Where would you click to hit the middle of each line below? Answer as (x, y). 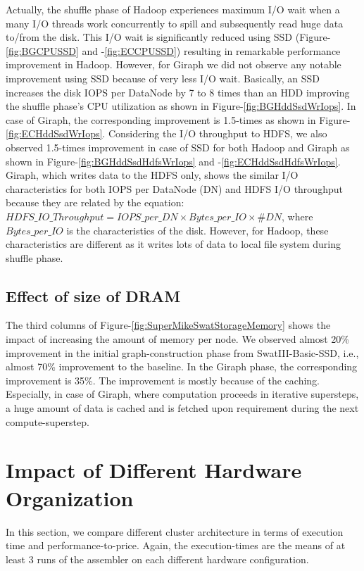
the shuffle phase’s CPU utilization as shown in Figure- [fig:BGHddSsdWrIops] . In (181, 106)
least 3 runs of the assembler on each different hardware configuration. (157, 559)
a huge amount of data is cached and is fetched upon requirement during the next (182, 408)
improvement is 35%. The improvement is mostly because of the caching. (163, 380)
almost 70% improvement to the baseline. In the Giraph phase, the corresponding (182, 366)
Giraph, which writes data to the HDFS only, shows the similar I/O (152, 175)
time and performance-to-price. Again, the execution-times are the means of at (176, 545)
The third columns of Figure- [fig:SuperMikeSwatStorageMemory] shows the (168, 325)
